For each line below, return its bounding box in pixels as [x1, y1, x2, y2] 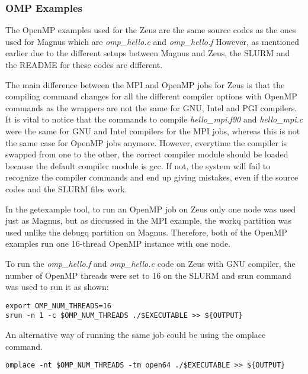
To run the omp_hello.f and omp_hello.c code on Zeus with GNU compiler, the [5, 257, 296, 269]
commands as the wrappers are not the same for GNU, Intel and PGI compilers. [5, 101, 297, 114]
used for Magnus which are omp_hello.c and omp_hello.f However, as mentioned [5, 35, 300, 47]
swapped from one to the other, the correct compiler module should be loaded [5, 148, 288, 160]
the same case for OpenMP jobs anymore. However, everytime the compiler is [5, 136, 287, 149]
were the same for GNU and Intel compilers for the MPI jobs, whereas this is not [5, 124, 300, 137]
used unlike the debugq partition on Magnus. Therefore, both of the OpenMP [5, 225, 287, 238]
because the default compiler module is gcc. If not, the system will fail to [5, 159, 271, 172]
